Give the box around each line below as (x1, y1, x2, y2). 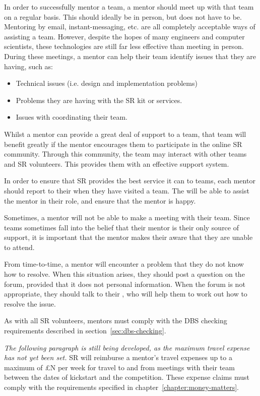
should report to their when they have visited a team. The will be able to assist (4, 185, 249, 195)
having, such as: (4, 61, 53, 71)
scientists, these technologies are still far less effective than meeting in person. (4, 41, 244, 52)
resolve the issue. (4, 298, 56, 309)
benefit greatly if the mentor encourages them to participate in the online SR (4, 138, 242, 149)
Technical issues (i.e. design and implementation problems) (16, 78, 198, 88)
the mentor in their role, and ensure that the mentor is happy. (4, 195, 196, 206)
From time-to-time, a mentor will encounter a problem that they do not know (4, 259, 244, 269)
